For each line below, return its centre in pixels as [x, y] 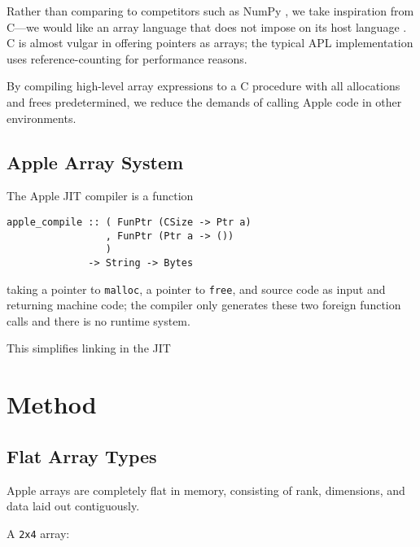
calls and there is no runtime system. [98, 320]
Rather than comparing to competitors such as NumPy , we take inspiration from [210, 11]
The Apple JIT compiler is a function [100, 196]
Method [52, 404]
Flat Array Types [82, 455]
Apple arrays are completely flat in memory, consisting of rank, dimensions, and [206, 490]
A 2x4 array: [38, 533]
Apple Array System [95, 162]
